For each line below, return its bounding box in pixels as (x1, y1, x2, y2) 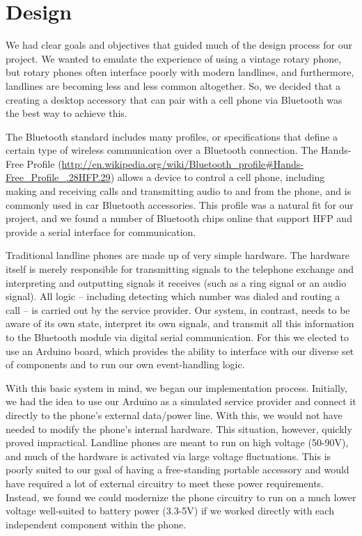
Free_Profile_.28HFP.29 (6, 170, 111, 184)
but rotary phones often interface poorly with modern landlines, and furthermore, (6, 65, 354, 79)
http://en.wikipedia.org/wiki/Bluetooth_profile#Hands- (61, 156, 304, 171)
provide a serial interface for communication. (6, 224, 196, 239)
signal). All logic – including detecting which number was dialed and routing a (6, 289, 340, 304)
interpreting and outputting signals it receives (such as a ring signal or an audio (6, 275, 347, 290)
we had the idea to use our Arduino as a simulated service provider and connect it (6, 394, 356, 409)
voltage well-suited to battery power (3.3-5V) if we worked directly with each (6, 503, 334, 518)
